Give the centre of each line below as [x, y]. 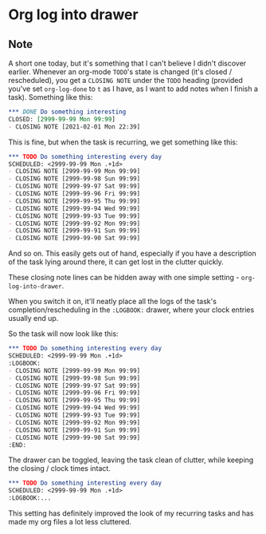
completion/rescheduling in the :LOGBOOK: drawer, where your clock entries [131, 310]
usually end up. [33, 318]
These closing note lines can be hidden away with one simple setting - [124, 278]
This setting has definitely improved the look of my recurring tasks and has [131, 513]
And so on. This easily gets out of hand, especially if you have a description [132, 254]
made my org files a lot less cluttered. [70, 522]
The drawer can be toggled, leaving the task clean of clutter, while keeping [131, 460]
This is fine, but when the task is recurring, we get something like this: [123, 142]
